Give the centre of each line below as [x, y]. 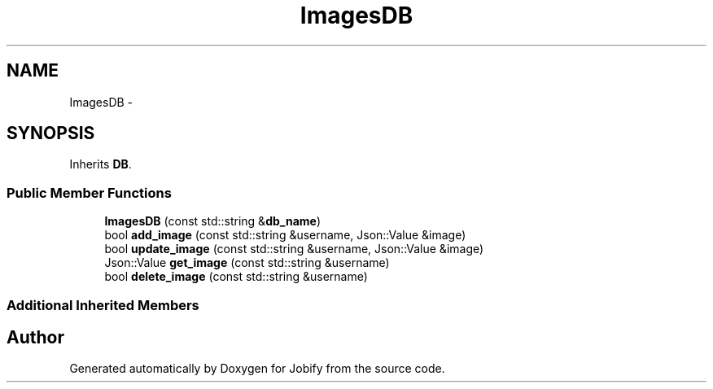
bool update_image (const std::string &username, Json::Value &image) [294, 249]
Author [35, 337]
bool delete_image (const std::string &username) [236, 277]
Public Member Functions [89, 192]
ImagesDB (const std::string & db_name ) [212, 221]
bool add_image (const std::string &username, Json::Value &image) [285, 235]
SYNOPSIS [51, 133]
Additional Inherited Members [103, 305]
